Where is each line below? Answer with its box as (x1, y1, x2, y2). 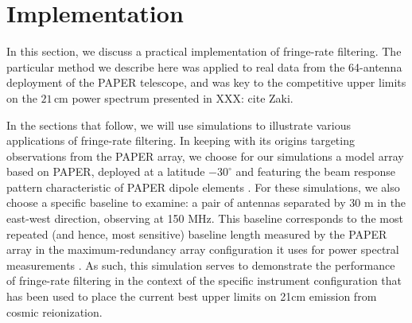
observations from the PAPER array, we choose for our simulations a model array (6, 147, 404, 164)
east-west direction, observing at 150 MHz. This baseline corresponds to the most (6, 210, 403, 227)
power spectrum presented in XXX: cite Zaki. (72, 89, 293, 106)
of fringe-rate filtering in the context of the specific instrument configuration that (6, 272, 402, 289)
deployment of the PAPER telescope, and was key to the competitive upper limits (6, 74, 406, 91)
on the (6, 89, 37, 106)
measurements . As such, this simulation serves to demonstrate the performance (6, 256, 395, 273)
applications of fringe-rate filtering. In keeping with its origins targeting (6, 132, 355, 149)
